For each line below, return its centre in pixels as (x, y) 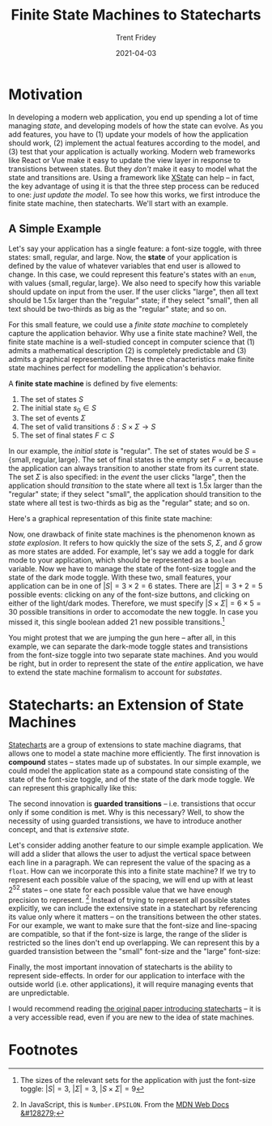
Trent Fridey (136, 37)
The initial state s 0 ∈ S (58, 409)
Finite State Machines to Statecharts (136, 15)
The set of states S (51, 399)
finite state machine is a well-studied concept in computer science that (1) (132, 342)
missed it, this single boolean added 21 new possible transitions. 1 (117, 621)
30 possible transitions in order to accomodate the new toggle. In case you (133, 612)
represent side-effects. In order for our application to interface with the (127, 976)
